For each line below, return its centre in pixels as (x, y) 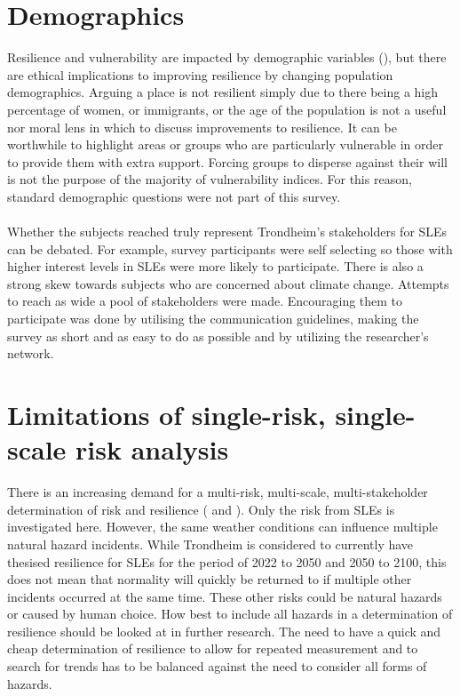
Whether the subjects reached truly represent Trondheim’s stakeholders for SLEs (227, 232)
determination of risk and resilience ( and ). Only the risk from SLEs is (201, 509)
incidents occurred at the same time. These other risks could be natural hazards (225, 596)
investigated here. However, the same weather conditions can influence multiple (222, 527)
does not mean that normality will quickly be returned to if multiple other (210, 579)
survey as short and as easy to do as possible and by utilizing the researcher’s (218, 336)
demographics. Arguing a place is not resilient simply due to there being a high (223, 92)
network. (31, 353)
